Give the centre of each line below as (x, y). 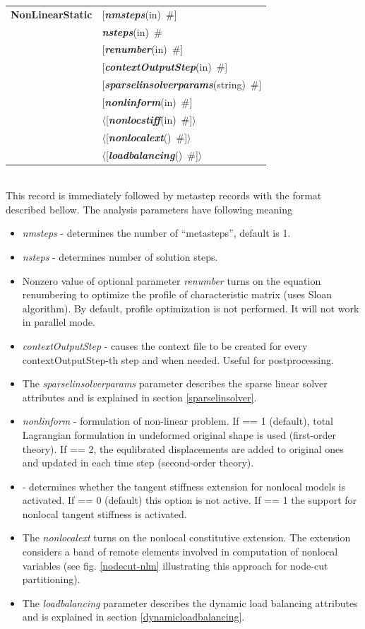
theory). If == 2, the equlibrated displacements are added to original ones (183, 448)
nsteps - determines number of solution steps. (120, 256)
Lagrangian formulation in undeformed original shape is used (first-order (179, 434)
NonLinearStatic (52, 14)
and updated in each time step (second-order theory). (138, 463)
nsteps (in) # (132, 31)
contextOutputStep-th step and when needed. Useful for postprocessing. (178, 359)
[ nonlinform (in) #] (147, 101)
